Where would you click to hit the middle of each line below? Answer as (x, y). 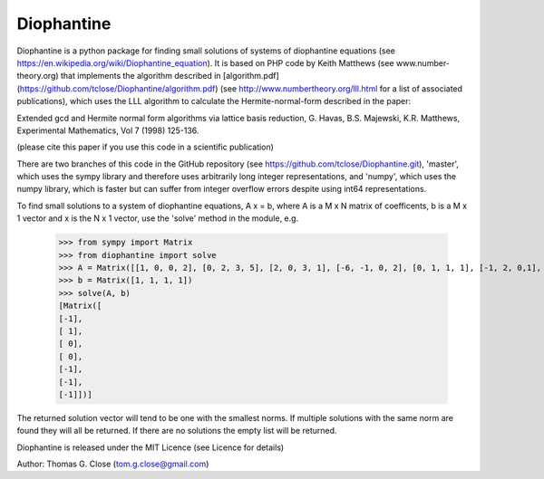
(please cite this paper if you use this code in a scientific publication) (145, 147)
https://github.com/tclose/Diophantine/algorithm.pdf (117, 88)
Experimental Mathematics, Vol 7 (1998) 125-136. (108, 130)
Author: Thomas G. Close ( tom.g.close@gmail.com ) (113, 464)
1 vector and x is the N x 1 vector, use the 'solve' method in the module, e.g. (158, 218)
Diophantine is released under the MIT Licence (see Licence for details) (151, 447)
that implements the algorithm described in (141, 76)
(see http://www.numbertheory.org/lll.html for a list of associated (341, 88)
